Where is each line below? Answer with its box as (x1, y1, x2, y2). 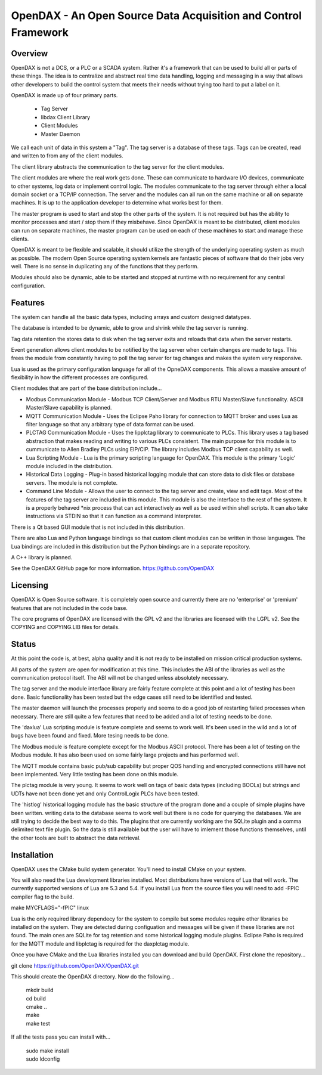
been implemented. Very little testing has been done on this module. (11, 770, 179, 777)
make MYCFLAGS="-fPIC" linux (11, 904, 89, 912)
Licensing (11, 580, 49, 590)
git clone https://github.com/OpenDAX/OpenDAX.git (11, 962, 140, 969)
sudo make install (26, 1047, 69, 1054)
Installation (11, 850, 54, 860)
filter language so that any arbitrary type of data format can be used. (26, 421, 195, 428)
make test (26, 1020, 51, 1027)
